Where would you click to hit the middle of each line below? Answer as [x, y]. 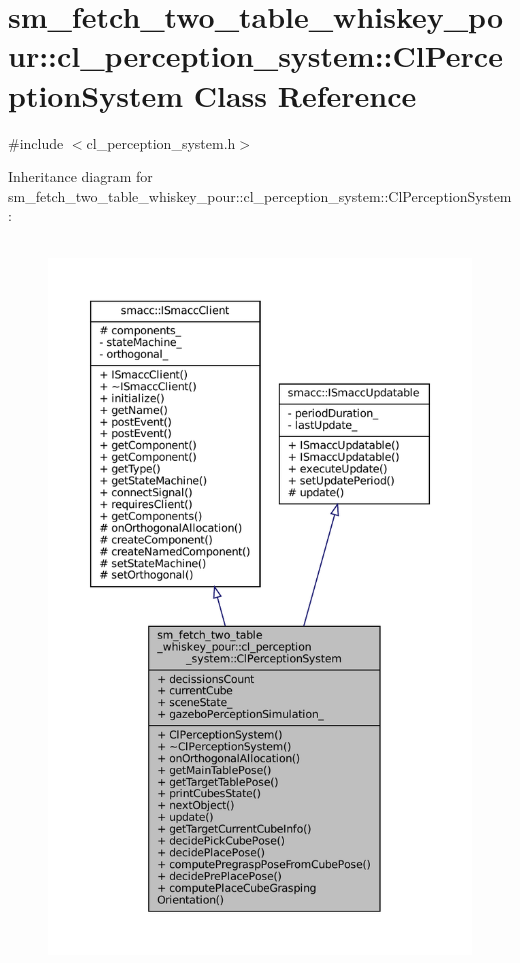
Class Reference [305, 94]
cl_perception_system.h [161, 142]
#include [36, 142]
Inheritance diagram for [80, 176]
